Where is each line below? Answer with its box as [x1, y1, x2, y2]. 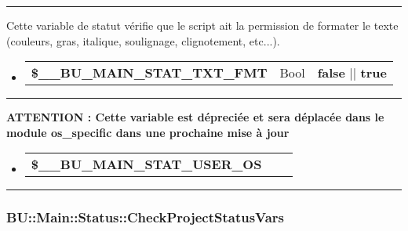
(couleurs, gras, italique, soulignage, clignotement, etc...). [6, 32, 280, 49]
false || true [317, 63, 388, 82]
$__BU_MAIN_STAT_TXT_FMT [31, 63, 268, 82]
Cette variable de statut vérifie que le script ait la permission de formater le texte [6, 17, 399, 33]
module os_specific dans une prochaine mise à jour [6, 124, 290, 140]
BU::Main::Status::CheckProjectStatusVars [6, 208, 285, 227]
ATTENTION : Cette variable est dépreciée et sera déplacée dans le [6, 109, 384, 125]
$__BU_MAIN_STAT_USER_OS [31, 155, 262, 174]
